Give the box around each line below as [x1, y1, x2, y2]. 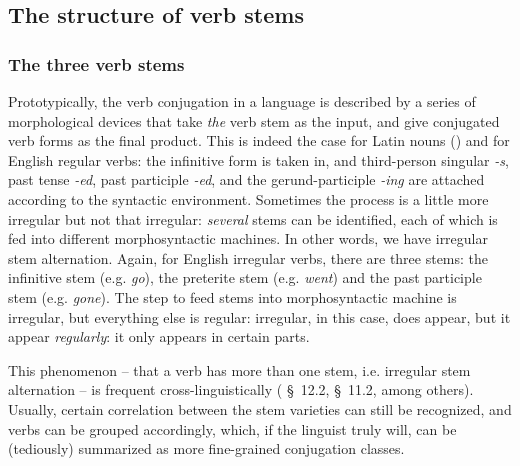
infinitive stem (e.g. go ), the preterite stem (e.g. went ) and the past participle [8, 267, 482, 288]
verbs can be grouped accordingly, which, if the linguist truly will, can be [8, 418, 457, 439]
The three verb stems [8, 51, 185, 76]
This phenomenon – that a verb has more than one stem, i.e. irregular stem [8, 359, 471, 380]
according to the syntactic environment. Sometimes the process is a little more [8, 188, 489, 209]
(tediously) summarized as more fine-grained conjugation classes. [8, 438, 405, 459]
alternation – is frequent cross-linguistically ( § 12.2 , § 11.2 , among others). [8, 379, 474, 400]
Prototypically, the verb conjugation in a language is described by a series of [8, 91, 476, 111]
